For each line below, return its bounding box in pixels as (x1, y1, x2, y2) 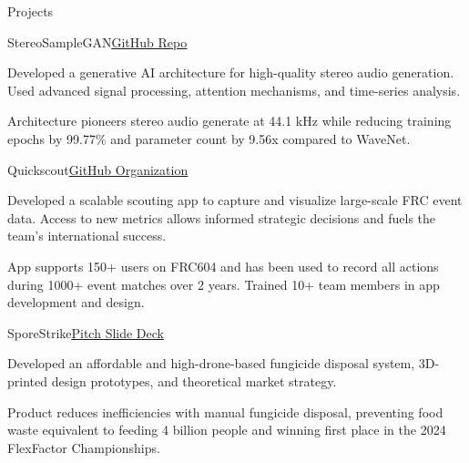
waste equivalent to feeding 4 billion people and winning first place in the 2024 (7, 420, 446, 439)
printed (7, 371, 48, 390)
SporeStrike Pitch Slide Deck (7, 323, 164, 342)
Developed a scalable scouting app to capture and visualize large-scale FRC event (7, 190, 463, 210)
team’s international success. (7, 226, 167, 245)
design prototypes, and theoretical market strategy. (51, 371, 337, 390)
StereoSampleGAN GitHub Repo (7, 32, 188, 51)
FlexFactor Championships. (7, 437, 160, 457)
